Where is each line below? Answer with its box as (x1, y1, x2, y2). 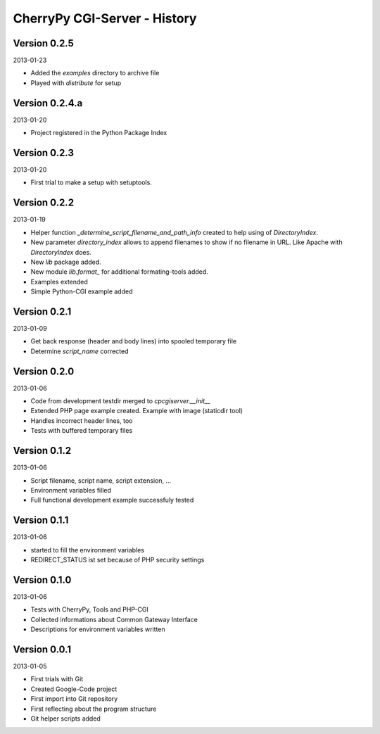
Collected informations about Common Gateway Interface (30, 615, 198, 624)
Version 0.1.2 (13, 445, 72, 457)
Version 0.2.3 (13, 146, 74, 158)
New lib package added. (30, 258, 101, 266)
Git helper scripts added (30, 714, 101, 723)
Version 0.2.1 (13, 305, 72, 317)
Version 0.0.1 (13, 643, 72, 655)
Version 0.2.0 (13, 365, 75, 377)
